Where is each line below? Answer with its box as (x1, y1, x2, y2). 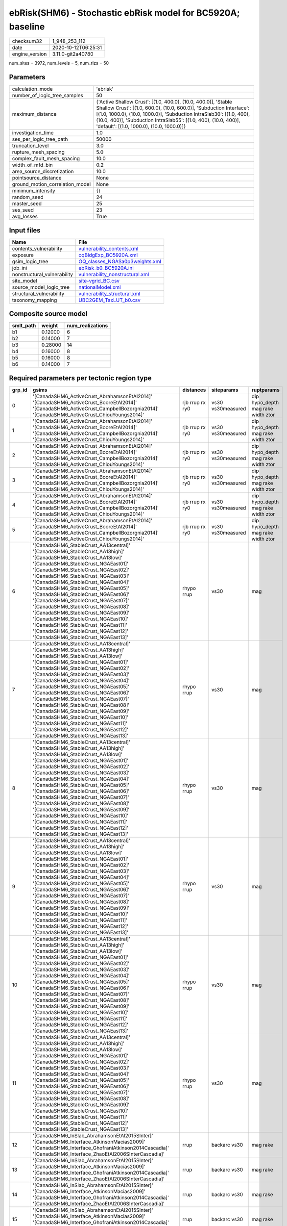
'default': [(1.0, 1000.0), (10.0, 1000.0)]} (96, 123, 186, 130)
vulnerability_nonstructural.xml (78, 271, 149, 278)
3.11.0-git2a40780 (52, 51, 94, 57)
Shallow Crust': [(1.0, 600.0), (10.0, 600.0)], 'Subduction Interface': (96, 104, 250, 111)
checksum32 (12, 38, 43, 45)
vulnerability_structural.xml (78, 290, 141, 297)
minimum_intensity (12, 187, 56, 194)
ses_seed (12, 206, 34, 213)
